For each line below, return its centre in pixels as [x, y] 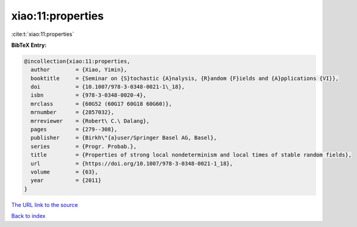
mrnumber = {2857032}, [72, 112]
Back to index [28, 216]
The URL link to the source [45, 204]
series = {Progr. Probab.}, [84, 146]
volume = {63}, [65, 172]
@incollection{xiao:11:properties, [77, 61]
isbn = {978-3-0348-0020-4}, [88, 95]
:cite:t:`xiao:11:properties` [43, 34]
